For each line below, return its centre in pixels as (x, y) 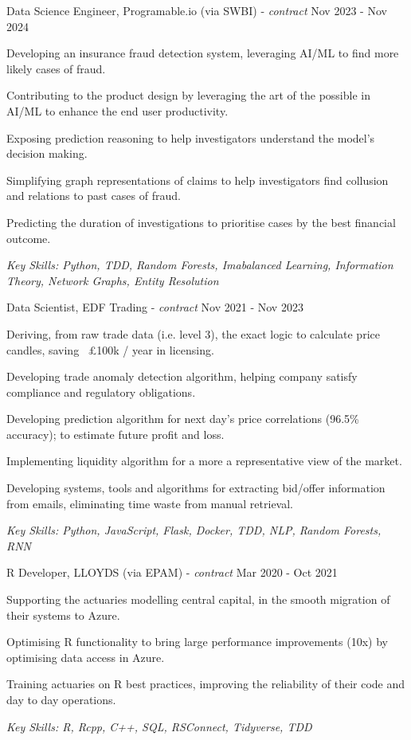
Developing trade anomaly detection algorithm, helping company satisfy (182, 376)
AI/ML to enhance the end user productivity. (117, 110)
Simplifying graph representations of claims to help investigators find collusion (198, 180)
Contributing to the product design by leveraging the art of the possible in (188, 95)
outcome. (29, 238)
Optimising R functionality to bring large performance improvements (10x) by (197, 642)
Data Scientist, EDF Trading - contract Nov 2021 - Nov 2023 (155, 307)
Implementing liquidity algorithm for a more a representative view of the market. (204, 461)
